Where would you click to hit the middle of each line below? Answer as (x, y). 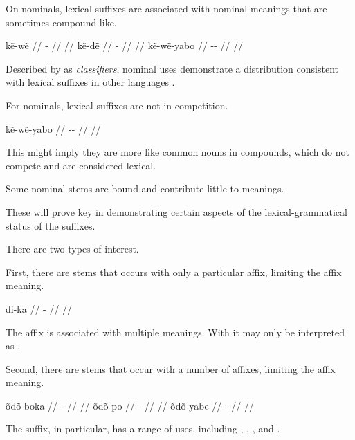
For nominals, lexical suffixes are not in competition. (117, 105)
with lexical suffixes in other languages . (90, 82)
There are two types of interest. (72, 249)
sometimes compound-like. (61, 22)
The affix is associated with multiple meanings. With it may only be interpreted (175, 332)
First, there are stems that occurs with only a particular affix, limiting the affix (174, 272)
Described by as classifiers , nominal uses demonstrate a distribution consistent (172, 68)
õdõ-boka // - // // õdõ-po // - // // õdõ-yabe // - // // (130, 405)
